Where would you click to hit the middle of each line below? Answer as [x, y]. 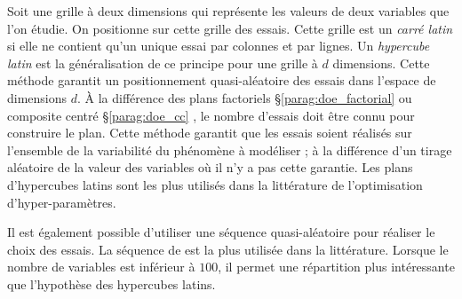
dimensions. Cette [381, 63]
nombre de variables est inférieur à [101, 267]
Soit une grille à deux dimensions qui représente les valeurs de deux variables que [228, 11]
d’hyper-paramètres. [62, 202]
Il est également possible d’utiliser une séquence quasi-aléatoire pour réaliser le [221, 232]
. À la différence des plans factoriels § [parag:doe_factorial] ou [245, 97]
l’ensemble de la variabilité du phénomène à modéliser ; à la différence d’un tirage [230, 149]
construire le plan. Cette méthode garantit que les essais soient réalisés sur [210, 133]
